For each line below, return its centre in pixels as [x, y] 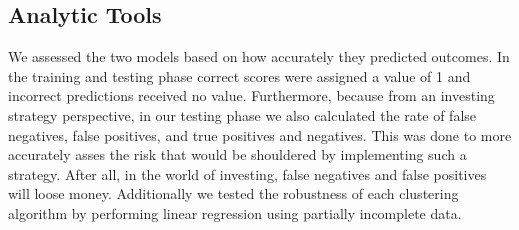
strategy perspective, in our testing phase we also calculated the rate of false [242, 114]
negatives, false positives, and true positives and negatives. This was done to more [260, 134]
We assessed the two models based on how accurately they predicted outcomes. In [259, 56]
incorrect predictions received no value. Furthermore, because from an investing [251, 95]
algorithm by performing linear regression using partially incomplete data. [235, 212]
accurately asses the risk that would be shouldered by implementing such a [237, 154]
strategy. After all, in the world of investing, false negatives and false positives [247, 173]
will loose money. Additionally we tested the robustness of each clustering [233, 193]
